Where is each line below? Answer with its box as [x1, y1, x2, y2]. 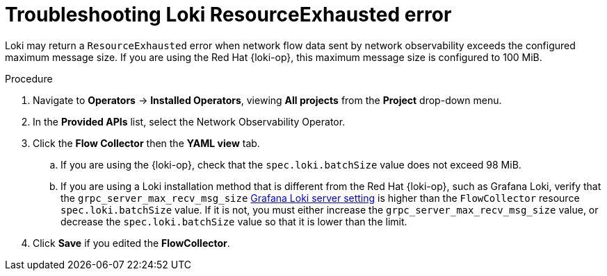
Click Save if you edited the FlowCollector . [33, 236, 230, 249]
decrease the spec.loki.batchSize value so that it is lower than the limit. [60, 215, 407, 227]
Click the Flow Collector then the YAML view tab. [33, 137, 260, 149]
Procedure [5, 72, 53, 85]
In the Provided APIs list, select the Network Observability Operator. [33, 115, 346, 128]
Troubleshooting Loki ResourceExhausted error [5, 3, 452, 26]
